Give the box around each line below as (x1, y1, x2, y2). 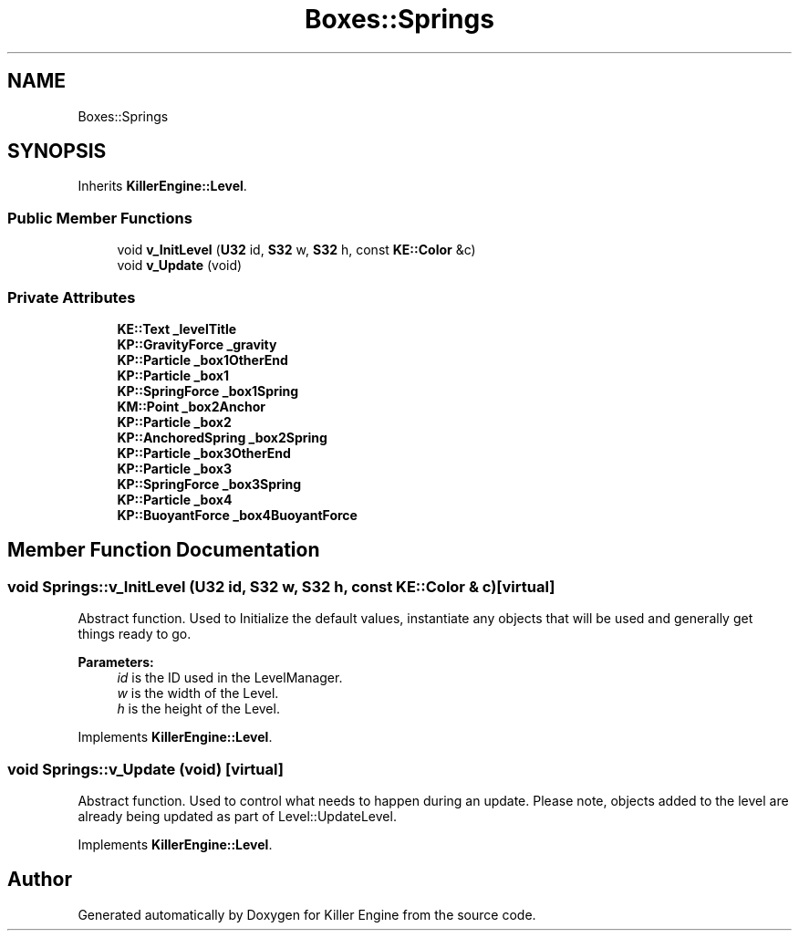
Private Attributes (7, 287, 136, 307)
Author (7, 868, 72, 891)
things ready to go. (78, 626, 192, 642)
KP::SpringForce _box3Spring (117, 475, 302, 492)
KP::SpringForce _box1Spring (117, 382, 299, 399)
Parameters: (78, 654, 154, 671)
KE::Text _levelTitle (117, 320, 237, 337)
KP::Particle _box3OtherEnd (117, 444, 291, 461)
